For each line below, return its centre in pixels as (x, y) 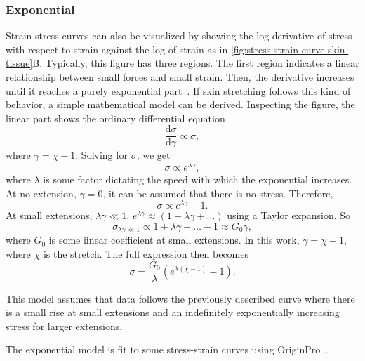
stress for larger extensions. (64, 326)
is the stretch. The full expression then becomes (146, 254)
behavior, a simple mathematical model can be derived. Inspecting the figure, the (180, 104)
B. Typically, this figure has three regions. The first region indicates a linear (196, 63)
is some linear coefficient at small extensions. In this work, (174, 240)
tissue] (19, 63)
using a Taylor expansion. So (289, 215)
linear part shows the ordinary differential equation (115, 118)
